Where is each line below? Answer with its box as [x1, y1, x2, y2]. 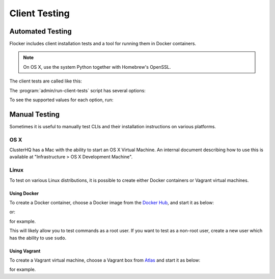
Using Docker [9, 190, 39, 196]
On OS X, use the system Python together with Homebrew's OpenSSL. [23, 64, 171, 70]
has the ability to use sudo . [9, 235, 66, 241]
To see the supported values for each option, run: [9, 97, 114, 103]
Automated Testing [9, 27, 72, 36]
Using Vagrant [9, 247, 41, 254]
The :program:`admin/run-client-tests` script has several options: [9, 87, 146, 94]
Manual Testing [9, 110, 60, 119]
